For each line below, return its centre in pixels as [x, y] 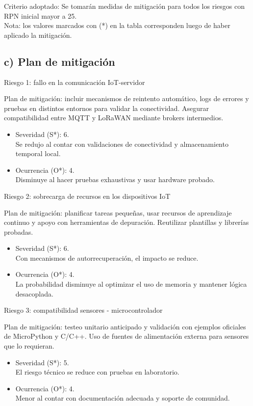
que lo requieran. [29, 346]
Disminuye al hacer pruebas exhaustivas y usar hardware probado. [115, 179]
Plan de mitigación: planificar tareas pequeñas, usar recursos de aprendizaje [118, 212]
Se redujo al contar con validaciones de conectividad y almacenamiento [122, 144]
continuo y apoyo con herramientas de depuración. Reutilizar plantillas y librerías [126, 222]
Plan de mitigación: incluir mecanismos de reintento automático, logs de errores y [126, 98]
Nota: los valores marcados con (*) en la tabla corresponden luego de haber [117, 25]
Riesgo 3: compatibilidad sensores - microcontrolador [83, 310]
